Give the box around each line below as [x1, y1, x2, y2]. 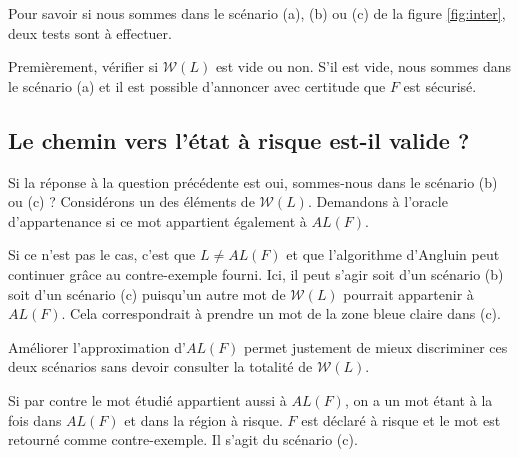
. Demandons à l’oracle [307, 191, 448, 212]
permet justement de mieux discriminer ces [244, 336, 508, 357]
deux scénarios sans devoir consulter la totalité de [8, 356, 313, 377]
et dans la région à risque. [124, 409, 283, 430]
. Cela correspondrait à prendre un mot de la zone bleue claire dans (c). [61, 303, 501, 324]
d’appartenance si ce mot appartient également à [8, 210, 307, 231]
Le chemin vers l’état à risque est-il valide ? [8, 124, 470, 155]
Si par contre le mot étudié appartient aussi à [8, 389, 287, 410]
